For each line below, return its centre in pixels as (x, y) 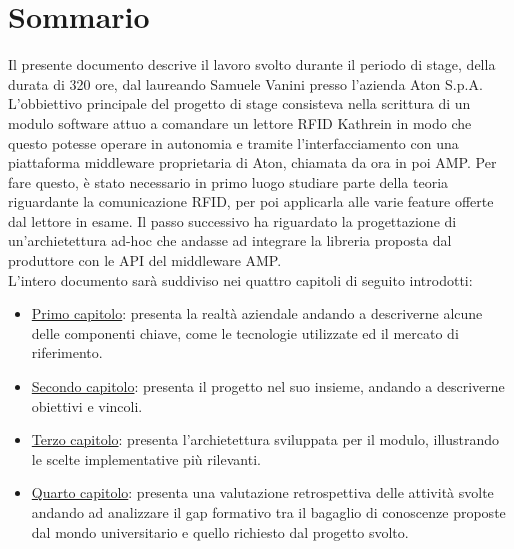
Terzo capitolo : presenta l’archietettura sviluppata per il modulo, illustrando (265, 439)
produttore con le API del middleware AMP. (145, 260)
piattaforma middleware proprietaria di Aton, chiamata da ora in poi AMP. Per (252, 162)
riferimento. (67, 352)
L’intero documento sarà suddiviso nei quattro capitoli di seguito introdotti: (240, 279)
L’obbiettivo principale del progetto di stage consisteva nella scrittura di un (239, 103)
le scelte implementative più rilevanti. (146, 458)
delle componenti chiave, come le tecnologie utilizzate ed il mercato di (245, 332)
